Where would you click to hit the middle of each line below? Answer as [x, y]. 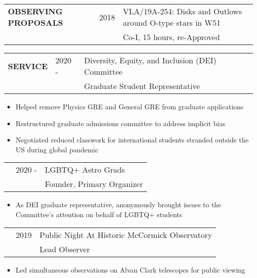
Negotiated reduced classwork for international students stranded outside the [132, 140]
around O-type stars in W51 [172, 23]
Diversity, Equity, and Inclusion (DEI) [150, 60]
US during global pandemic [57, 149]
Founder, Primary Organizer [94, 184]
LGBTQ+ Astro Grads [85, 170]
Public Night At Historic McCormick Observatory [126, 234]
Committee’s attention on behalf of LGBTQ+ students [99, 214]
